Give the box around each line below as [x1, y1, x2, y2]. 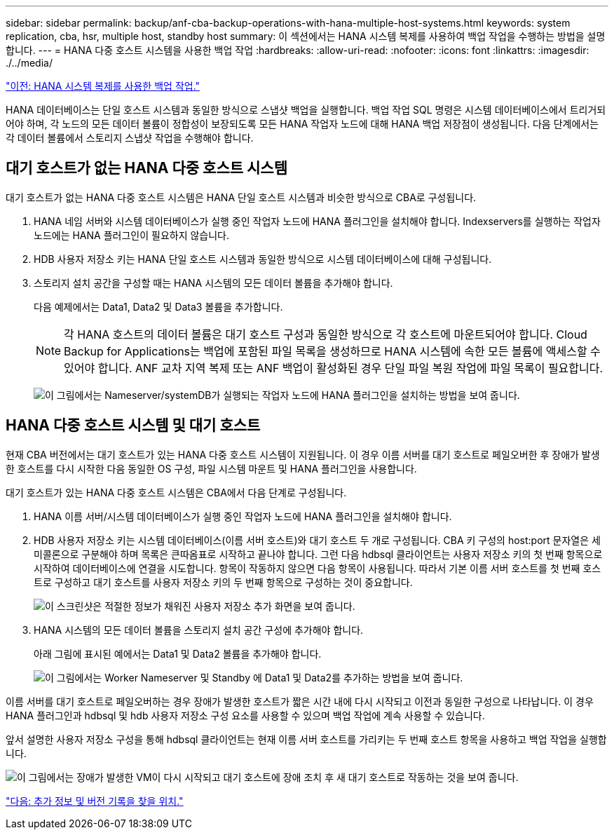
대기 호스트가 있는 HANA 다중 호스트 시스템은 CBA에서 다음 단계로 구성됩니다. [6, 486, 347, 498]
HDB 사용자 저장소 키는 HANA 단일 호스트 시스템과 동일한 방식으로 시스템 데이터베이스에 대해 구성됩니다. [34, 252, 492, 265]
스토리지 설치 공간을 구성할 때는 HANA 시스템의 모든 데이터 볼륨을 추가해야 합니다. [34, 276, 393, 289]
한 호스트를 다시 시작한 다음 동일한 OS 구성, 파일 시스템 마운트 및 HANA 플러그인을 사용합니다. [6, 462, 417, 475]
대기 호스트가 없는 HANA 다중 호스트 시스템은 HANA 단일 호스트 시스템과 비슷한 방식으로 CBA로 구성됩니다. [6, 191, 477, 203]
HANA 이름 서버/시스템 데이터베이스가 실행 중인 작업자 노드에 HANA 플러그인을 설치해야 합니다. [34, 510, 452, 522]
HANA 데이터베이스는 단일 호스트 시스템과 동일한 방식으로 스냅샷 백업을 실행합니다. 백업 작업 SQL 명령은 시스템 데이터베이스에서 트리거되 [6, 104, 606, 116]
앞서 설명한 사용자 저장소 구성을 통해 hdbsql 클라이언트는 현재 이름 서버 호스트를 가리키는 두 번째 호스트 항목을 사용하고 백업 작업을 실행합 [6, 733, 607, 745]
